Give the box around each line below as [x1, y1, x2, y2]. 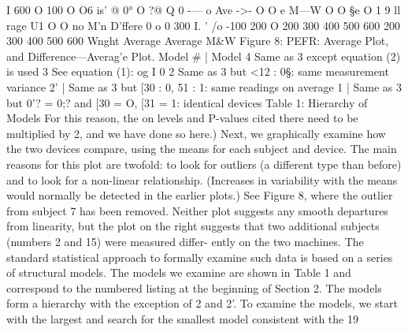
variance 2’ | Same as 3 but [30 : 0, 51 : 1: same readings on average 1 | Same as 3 [6, 78, 402, 95]
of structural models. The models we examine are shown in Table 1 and [6, 264, 351, 281]
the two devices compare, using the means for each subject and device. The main [6, 140, 397, 157]
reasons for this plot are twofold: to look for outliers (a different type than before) [6, 155, 402, 172]
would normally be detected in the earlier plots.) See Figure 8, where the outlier [6, 187, 393, 203]
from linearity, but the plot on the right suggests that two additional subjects [6, 218, 380, 234]
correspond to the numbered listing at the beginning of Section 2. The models [6, 279, 382, 296]
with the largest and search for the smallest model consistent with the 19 [6, 310, 358, 326]
